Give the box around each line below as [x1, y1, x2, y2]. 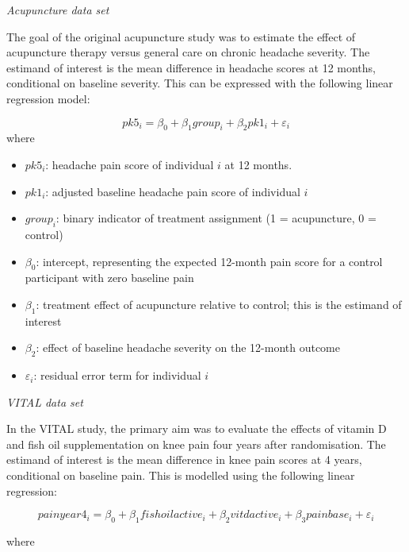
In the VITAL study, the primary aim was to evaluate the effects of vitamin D [6, 420, 387, 437]
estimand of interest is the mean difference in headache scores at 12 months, [6, 59, 377, 75]
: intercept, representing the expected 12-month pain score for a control [36, 253, 383, 269]
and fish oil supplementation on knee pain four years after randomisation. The [6, 435, 386, 452]
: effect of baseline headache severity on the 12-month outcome [36, 339, 340, 356]
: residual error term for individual [33, 367, 201, 384]
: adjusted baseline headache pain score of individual [45, 183, 300, 199]
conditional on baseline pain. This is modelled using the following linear [6, 467, 355, 484]
